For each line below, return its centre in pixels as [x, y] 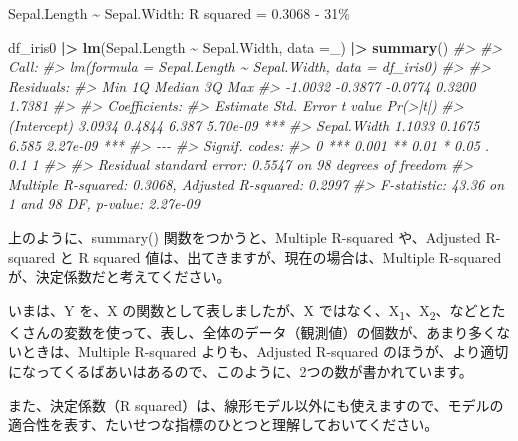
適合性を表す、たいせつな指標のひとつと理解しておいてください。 [223, 424]
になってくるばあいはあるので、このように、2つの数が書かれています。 [240, 371]
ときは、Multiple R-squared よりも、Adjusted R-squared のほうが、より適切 [265, 351]
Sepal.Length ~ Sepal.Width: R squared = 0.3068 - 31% [179, 13]
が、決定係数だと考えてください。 [119, 276]
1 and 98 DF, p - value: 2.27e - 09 [104, 203]
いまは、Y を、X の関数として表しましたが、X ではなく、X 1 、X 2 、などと [250, 311]
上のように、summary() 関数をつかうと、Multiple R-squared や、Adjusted [244, 236]
